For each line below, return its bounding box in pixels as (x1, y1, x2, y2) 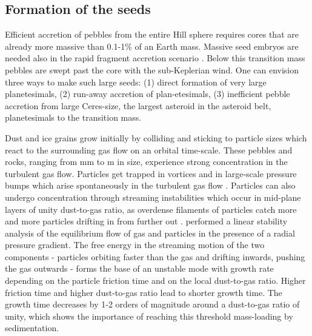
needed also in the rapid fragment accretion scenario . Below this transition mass (5, 52, 305, 64)
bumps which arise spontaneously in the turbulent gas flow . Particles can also (5, 179, 296, 192)
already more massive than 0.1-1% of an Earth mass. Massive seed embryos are (5, 39, 299, 52)
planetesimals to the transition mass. (5, 111, 142, 124)
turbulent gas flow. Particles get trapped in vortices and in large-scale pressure (5, 167, 297, 180)
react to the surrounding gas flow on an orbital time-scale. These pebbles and (5, 143, 293, 156)
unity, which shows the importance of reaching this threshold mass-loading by (5, 309, 293, 322)
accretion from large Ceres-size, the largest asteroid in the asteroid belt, (5, 99, 271, 112)
